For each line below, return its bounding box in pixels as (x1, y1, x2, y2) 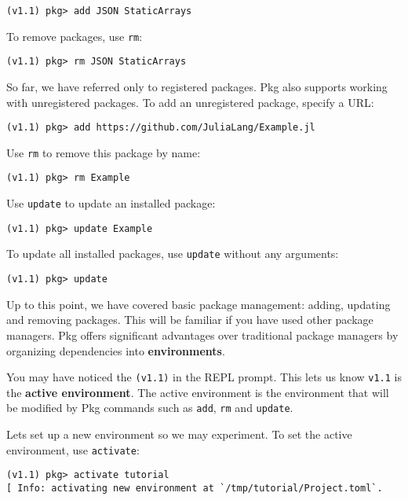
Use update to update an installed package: (6, 195, 216, 211)
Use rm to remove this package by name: (6, 144, 201, 160)
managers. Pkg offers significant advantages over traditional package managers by (6, 326, 399, 343)
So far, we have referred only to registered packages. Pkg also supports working (6, 78, 388, 94)
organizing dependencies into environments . (6, 342, 225, 358)
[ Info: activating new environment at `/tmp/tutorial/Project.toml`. (6, 482, 383, 494)
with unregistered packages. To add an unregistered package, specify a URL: (6, 94, 374, 110)
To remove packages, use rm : (6, 28, 143, 44)
